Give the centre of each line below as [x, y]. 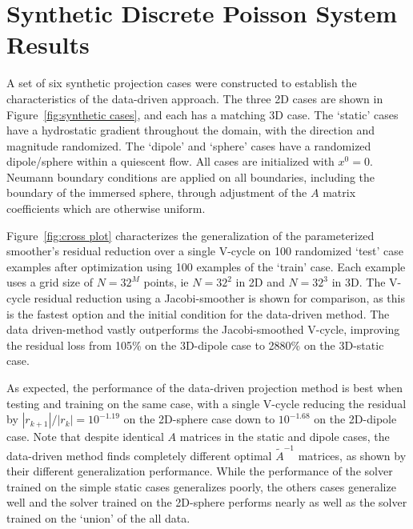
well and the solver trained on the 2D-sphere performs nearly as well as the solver [207, 502]
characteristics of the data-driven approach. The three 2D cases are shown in [195, 98]
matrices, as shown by [352, 455]
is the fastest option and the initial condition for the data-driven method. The [198, 313]
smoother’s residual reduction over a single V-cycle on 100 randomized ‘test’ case [205, 251]
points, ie [166, 282]
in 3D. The [359, 282]
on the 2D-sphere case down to [199, 419]
